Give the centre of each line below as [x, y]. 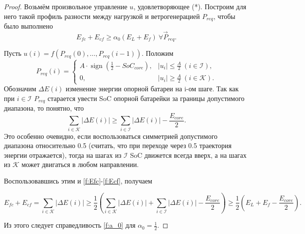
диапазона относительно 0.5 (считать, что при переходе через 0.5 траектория [118, 145]
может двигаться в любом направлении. [80, 164]
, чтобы [224, 16]
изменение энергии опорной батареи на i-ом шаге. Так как [152, 89]
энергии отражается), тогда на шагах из [63, 155]
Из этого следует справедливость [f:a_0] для [70, 225]
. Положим [158, 53]
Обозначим [20, 89]
